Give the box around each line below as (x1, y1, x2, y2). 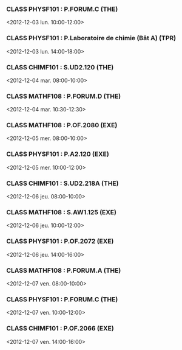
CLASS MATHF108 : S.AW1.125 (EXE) (6, 208, 117, 216)
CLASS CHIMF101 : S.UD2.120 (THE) (6, 63, 114, 71)
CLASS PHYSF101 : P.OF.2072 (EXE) (6, 237, 114, 245)
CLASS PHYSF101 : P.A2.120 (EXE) (6, 150, 109, 158)
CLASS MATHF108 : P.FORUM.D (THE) (6, 92, 121, 100)
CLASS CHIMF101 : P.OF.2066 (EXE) (6, 324, 114, 333)
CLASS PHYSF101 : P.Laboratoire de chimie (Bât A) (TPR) (6, 34, 177, 43)
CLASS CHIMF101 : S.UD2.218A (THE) (6, 179, 119, 187)
